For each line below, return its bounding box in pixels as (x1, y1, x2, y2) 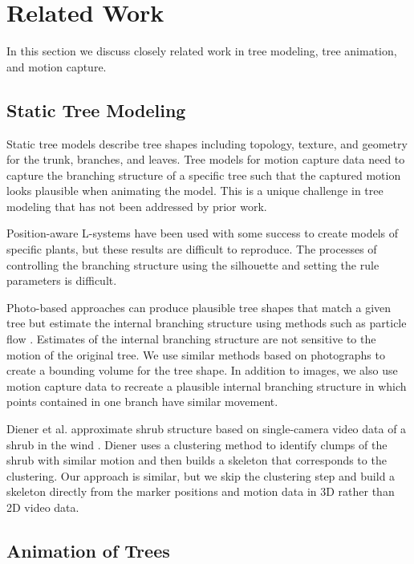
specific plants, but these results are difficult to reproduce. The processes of (6, 241, 377, 258)
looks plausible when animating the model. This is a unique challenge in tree (6, 182, 384, 199)
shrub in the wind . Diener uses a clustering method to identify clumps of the (6, 436, 388, 452)
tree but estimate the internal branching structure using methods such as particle (6, 314, 407, 331)
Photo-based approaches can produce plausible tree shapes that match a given (6, 298, 392, 315)
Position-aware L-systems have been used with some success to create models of (6, 225, 399, 241)
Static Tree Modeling (6, 97, 186, 122)
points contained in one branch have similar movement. (6, 393, 278, 410)
